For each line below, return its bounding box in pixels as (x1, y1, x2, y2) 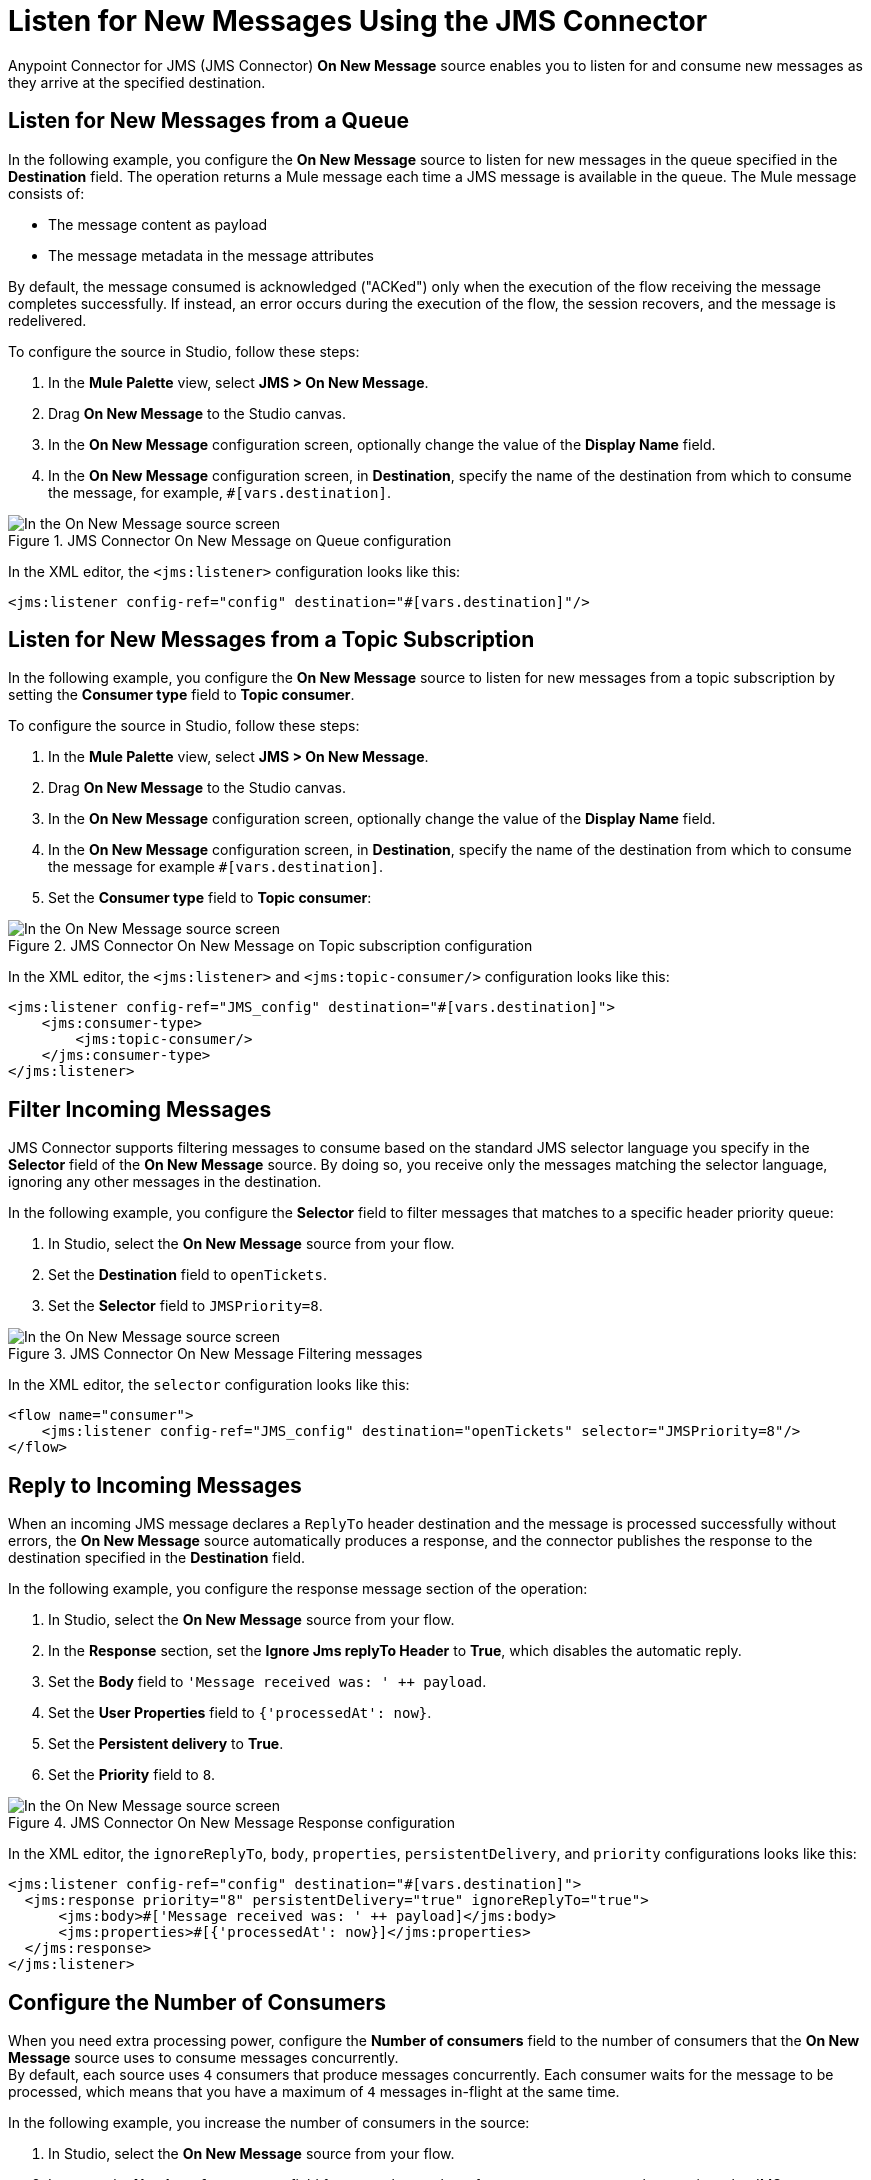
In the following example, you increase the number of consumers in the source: (8, 2113, 530, 2131)
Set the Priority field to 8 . (48, 1766, 216, 1784)
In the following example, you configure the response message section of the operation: (8, 1580, 588, 1598)
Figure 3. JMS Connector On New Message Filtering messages (8, 1345, 423, 1363)
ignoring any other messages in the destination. (8, 1173, 322, 1191)
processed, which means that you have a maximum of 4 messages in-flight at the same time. (8, 2082, 620, 2100)
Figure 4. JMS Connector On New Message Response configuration (8, 1814, 455, 1832)
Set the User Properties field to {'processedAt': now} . (48, 1704, 432, 1722)
